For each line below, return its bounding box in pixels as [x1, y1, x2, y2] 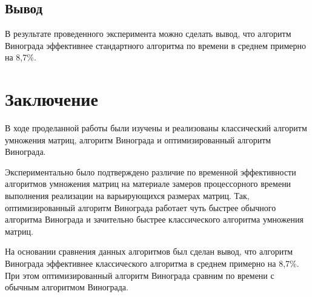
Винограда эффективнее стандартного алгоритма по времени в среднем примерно [5, 39, 307, 51]
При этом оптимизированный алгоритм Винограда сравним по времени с [5, 269, 274, 281]
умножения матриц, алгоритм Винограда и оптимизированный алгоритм [5, 133, 271, 146]
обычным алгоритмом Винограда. [5, 281, 128, 293]
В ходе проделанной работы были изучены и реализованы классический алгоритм [5, 122, 307, 134]
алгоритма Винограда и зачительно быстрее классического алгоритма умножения [5, 213, 304, 226]
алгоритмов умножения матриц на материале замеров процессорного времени [5, 177, 291, 190]
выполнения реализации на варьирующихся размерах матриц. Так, [5, 189, 250, 202]
